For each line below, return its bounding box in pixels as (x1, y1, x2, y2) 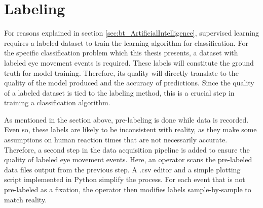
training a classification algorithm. (4, 97, 110, 108)
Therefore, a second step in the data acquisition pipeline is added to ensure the (4, 144, 250, 155)
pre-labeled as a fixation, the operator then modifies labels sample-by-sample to (4, 184, 251, 195)
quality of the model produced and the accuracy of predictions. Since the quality (4, 77, 254, 88)
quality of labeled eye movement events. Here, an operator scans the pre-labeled (4, 154, 252, 165)
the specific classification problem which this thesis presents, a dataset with (4, 47, 238, 58)
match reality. (4, 194, 47, 204)
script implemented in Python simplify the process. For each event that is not (4, 174, 245, 185)
